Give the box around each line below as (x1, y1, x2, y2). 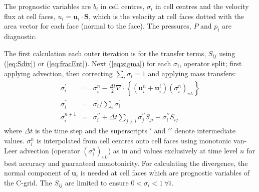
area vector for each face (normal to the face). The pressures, (4, 21, 191, 31)
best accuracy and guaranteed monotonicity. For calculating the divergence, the (4, 157, 248, 168)
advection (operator (20, 145, 80, 155)
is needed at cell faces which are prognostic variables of (80, 167, 249, 178)
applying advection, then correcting (4, 68, 113, 78)
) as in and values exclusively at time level (108, 145, 238, 155)
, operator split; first (179, 58, 242, 69)
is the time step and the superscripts (35, 125, 147, 135)
